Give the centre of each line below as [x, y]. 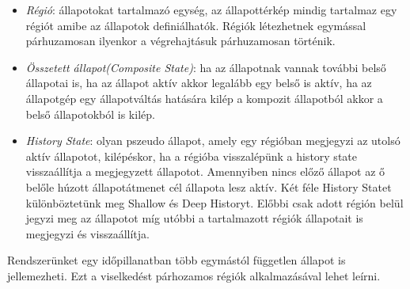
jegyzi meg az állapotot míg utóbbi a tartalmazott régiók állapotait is [194, 218]
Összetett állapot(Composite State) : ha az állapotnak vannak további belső [206, 67]
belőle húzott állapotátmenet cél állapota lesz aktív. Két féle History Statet [209, 186]
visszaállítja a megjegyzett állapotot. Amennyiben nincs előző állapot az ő [205, 171]
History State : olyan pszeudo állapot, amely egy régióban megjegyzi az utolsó [213, 141]
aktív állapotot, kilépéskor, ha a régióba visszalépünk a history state [191, 156]
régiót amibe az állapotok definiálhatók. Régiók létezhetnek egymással [196, 25]
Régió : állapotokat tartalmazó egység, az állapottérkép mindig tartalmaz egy [211, 10]
